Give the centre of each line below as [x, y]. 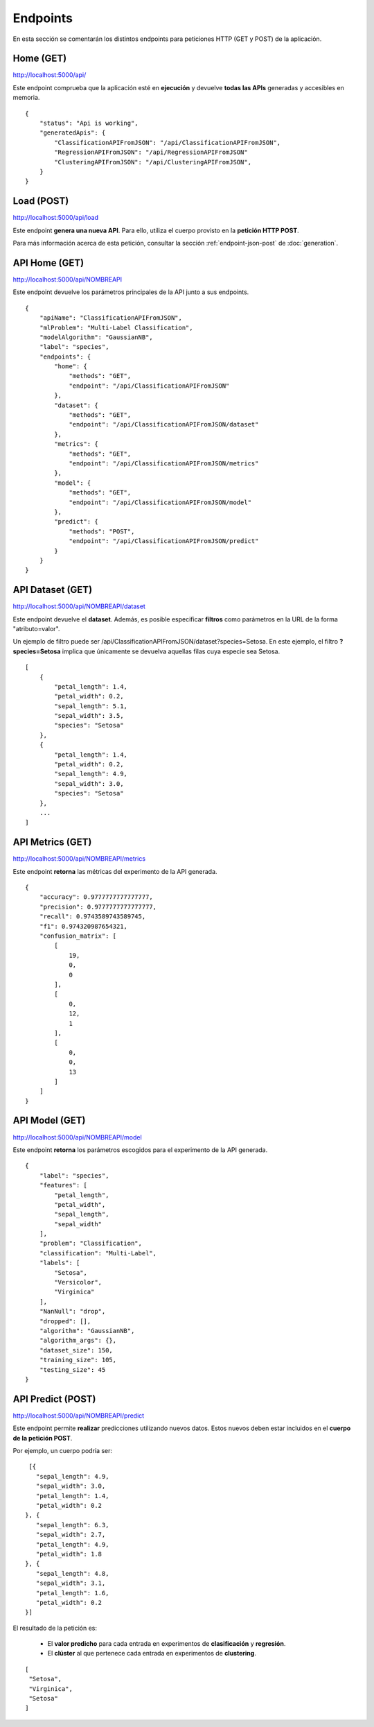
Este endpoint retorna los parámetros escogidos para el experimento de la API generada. [140, 1150]
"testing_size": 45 [72, 1369]
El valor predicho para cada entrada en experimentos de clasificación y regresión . [167, 1644]
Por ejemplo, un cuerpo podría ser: [63, 1451]
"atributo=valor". [36, 628]
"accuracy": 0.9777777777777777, [96, 897]
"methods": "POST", [102, 531]
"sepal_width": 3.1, [71, 1583]
